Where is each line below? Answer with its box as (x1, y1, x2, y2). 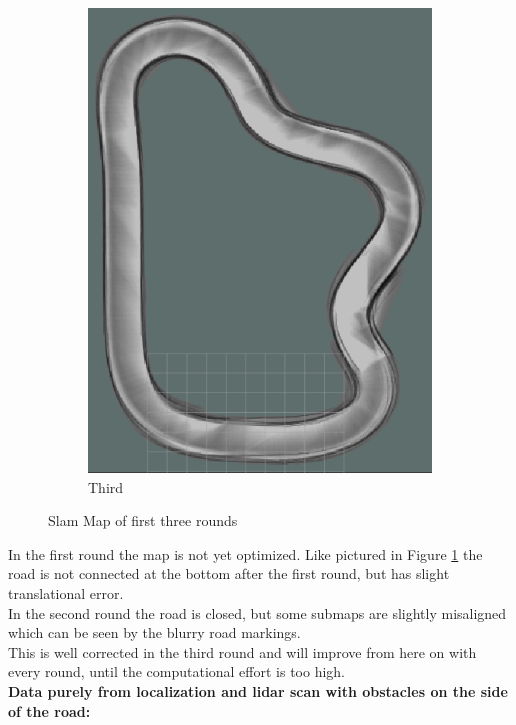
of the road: (8, 700, 91, 721)
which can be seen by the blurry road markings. (8, 622, 301, 643)
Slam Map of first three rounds (48, 510, 238, 531)
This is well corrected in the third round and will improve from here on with (8, 641, 477, 662)
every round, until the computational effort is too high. (8, 661, 346, 682)
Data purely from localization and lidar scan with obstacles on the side (8, 680, 508, 701)
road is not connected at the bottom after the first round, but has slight (8, 563, 450, 584)
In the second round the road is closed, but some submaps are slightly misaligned (8, 602, 507, 623)
